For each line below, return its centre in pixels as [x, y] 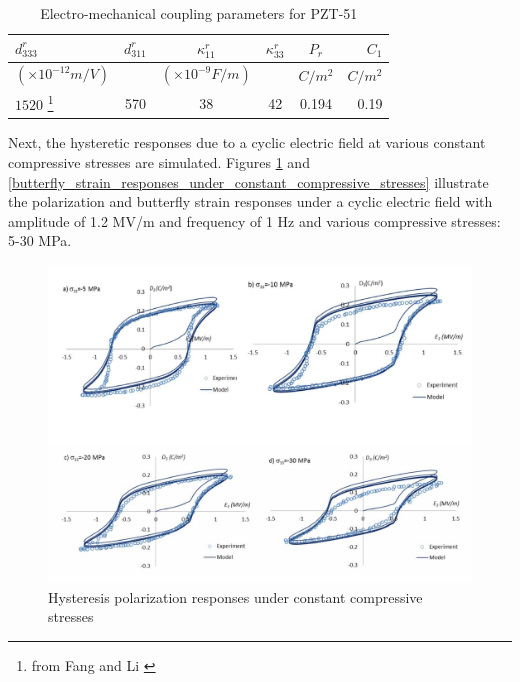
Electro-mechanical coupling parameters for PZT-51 [199, 13]
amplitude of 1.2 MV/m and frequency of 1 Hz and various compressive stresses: [254, 220]
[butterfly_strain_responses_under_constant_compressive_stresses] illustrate [248, 181]
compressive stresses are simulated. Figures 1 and [159, 162]
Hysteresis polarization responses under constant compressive [235, 596]
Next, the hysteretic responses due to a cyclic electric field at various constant [247, 142]
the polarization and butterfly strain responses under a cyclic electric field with [250, 201]
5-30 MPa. [40, 240]
